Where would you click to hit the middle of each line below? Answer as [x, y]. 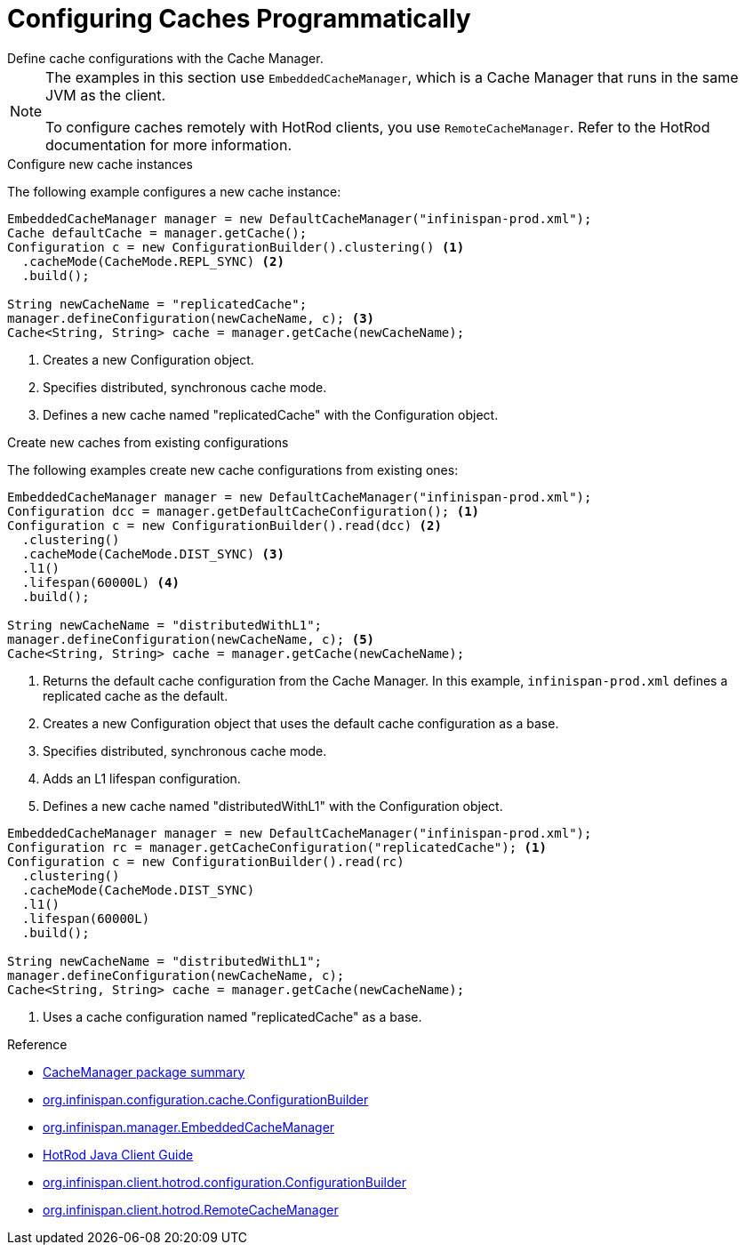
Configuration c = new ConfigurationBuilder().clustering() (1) [236, 247]
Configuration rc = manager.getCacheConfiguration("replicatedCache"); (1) [277, 847]
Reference [37, 1044]
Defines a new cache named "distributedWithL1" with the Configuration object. [273, 806]
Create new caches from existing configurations [148, 442]
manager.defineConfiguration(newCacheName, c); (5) [191, 639]
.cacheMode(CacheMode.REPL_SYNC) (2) [153, 261]
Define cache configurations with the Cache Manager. [165, 58]
